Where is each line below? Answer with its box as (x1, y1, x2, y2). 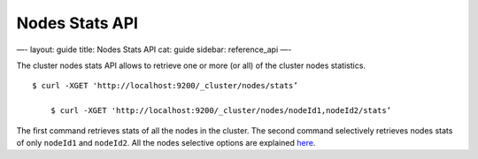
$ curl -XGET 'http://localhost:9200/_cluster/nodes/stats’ (32, 80, 298, 91)
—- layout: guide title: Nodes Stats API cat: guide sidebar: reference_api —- (16, 44, 292, 55)
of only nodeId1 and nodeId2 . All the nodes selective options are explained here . (16, 137, 316, 148)
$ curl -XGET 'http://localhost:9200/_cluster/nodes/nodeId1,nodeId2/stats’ (50, 106, 392, 116)
